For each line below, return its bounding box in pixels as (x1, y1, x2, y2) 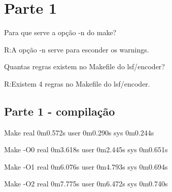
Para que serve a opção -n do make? (4, 27, 117, 38)
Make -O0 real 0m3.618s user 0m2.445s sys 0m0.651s (4, 144, 168, 155)
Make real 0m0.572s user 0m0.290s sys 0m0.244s (4, 127, 154, 138)
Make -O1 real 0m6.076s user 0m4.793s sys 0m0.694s (4, 161, 168, 172)
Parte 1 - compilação (4, 103, 115, 119)
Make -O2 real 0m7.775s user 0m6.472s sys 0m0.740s (4, 178, 168, 189)
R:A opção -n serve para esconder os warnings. (4, 44, 149, 54)
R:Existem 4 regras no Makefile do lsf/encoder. (4, 78, 150, 89)
